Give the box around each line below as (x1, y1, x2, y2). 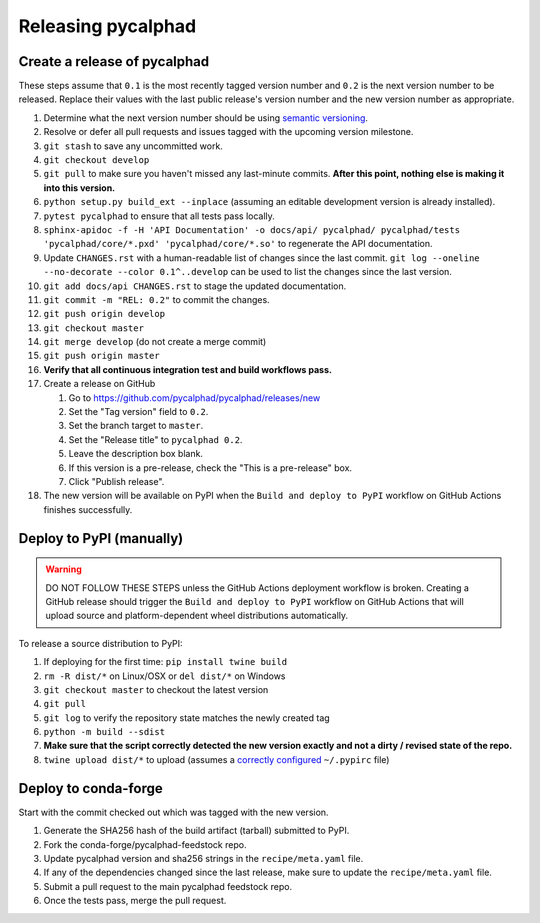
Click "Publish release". (68, 476, 165, 487)
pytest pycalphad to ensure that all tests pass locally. (43, 210, 275, 222)
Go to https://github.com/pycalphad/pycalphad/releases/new (68, 391, 321, 404)
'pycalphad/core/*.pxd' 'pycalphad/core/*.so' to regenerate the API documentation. (43, 238, 434, 250)
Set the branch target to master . (68, 420, 204, 432)
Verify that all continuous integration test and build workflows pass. (43, 363, 332, 375)
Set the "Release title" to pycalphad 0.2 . (68, 433, 243, 445)
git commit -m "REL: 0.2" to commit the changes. (43, 293, 270, 305)
